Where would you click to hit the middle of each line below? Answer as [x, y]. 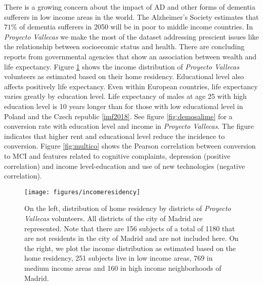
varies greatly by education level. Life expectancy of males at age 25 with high [125, 96]
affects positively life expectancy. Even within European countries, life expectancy [131, 86]
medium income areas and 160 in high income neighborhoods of [123, 268]
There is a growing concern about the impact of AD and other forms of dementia [130, 7]
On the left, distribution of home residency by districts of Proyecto [128, 208]
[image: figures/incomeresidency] [82, 192]
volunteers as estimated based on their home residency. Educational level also [124, 76]
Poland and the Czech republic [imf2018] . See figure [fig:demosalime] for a [118, 116]
